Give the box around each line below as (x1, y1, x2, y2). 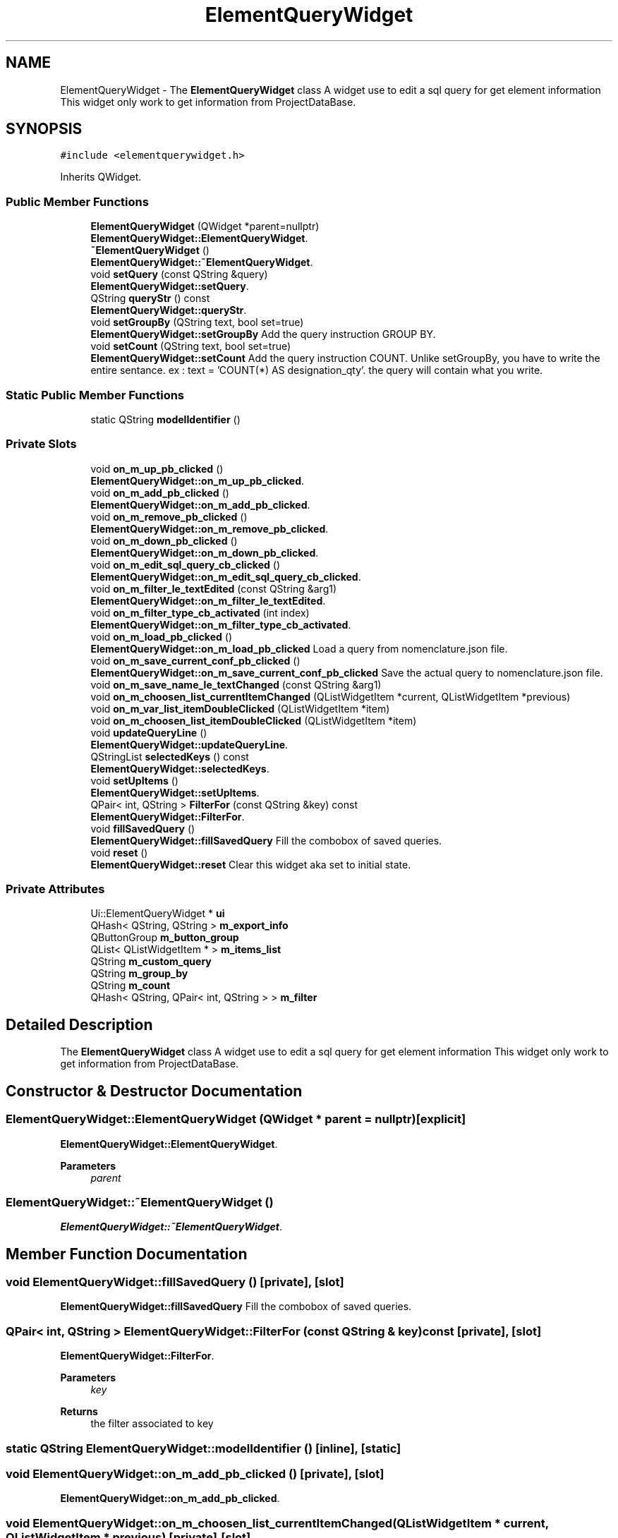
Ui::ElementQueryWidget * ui (90, 907, 225, 920)
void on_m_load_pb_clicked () (90, 630, 232, 643)
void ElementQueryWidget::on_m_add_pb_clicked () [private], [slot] (6, 1466, 384, 1481)
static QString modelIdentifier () (90, 413, 241, 425)
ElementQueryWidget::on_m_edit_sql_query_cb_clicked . (90, 570, 361, 583)
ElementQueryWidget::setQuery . (90, 280, 249, 293)
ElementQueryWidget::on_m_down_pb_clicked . (90, 546, 319, 559)
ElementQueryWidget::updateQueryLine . (90, 738, 289, 751)
